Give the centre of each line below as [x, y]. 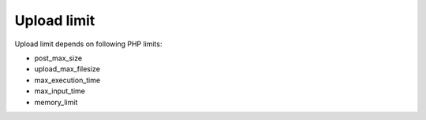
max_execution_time [67, 80]
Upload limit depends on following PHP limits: [88, 44]
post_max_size [58, 58]
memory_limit [56, 102]
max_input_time [60, 91]
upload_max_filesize [67, 69]
